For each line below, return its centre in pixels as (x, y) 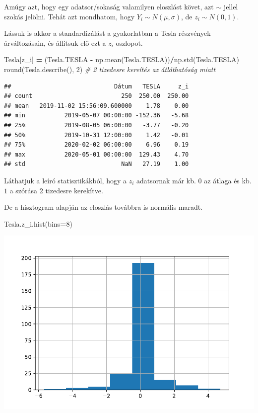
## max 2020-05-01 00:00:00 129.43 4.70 (97, 154)
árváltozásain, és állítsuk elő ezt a (55, 42)
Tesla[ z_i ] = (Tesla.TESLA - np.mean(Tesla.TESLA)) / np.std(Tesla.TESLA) (122, 59)
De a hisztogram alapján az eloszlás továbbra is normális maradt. (103, 207)
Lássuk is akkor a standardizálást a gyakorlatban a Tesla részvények (107, 33)
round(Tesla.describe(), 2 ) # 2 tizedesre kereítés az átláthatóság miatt (110, 69)
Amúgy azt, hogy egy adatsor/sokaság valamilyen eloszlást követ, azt (109, 6)
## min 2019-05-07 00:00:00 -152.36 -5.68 (97, 116)
